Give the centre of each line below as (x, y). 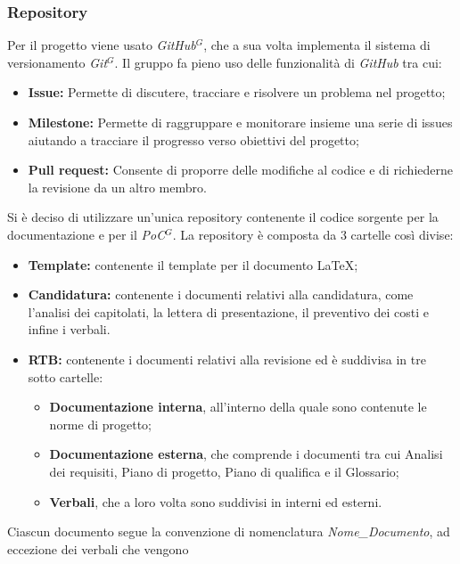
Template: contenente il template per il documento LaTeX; (193, 264)
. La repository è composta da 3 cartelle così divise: (313, 234)
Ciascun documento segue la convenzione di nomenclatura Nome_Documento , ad (229, 531)
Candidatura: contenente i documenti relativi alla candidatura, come (221, 294)
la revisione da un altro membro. (117, 187)
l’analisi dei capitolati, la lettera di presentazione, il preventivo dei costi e (228, 311)
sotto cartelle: (66, 376)
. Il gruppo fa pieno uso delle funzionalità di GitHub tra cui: (278, 62)
